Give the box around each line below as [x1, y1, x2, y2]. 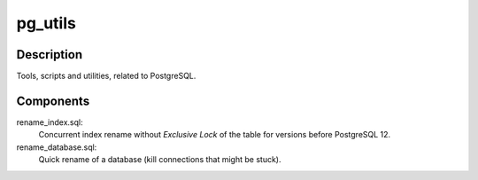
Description [16, 47, 83, 62]
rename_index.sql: [16, 116, 83, 128]
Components [16, 93, 90, 108]
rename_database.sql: [16, 142, 97, 153]
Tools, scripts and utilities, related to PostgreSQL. [16, 71, 197, 82]
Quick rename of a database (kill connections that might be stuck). [38, 154, 281, 165]
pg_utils [16, 13, 77, 33]
